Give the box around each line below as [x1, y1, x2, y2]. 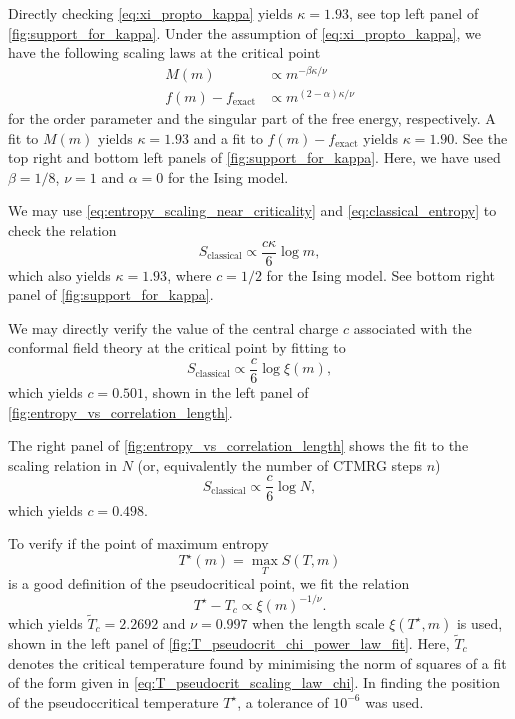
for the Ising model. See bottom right [266, 264, 495, 285]
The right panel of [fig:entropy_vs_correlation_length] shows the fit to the [8, 435, 469, 456]
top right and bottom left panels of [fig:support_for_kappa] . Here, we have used [8, 147, 501, 168]
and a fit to [193, 127, 263, 148]
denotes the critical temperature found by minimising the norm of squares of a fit [8, 652, 507, 673]
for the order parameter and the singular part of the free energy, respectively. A [8, 108, 496, 128]
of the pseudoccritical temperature [8, 691, 219, 712]
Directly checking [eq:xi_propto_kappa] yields [8, 3, 293, 23]
